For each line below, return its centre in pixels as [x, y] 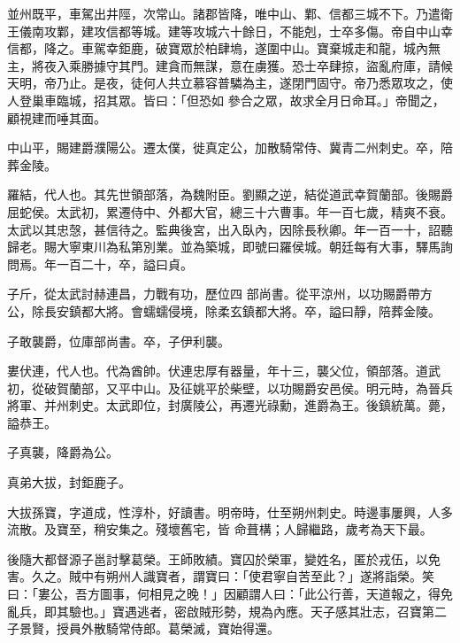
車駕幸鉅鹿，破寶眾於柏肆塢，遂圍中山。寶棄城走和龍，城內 [254, 48]
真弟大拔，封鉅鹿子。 [69, 482]
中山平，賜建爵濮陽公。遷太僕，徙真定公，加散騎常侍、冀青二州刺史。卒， [224, 147]
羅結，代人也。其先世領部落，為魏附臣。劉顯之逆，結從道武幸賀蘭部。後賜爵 [230, 194]
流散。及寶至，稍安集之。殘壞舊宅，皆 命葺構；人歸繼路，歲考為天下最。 [220, 529]
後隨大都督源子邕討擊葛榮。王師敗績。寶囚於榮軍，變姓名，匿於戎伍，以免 [224, 558]
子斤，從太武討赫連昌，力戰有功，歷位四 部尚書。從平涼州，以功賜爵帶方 [220, 294]
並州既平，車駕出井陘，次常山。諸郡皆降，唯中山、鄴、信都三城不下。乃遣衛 [230, 13]
